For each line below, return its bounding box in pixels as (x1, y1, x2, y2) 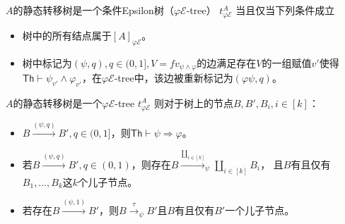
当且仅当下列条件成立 (235, 3, 335, 17)
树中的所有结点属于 (22, 27, 112, 42)
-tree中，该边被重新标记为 (114, 70, 233, 85)
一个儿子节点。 (225, 203, 295, 218)
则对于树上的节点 (153, 95, 233, 110)
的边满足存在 (197, 55, 257, 70)
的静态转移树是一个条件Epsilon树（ (13, 3, 174, 17)
